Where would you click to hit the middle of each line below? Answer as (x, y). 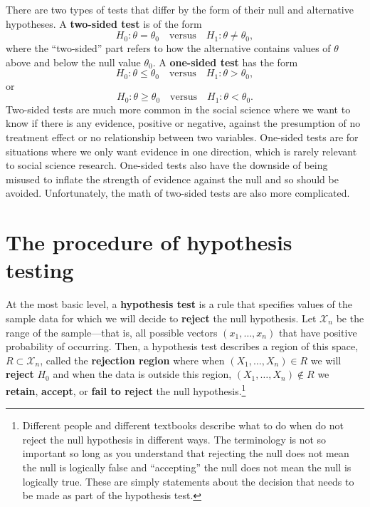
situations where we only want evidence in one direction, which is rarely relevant (181, 151)
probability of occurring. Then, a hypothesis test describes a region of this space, (182, 346)
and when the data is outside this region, (142, 374)
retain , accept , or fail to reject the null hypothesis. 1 (126, 389)
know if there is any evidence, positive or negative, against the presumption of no (183, 123)
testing (40, 270)
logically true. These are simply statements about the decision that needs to (188, 481)
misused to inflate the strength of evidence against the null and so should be (172, 179)
